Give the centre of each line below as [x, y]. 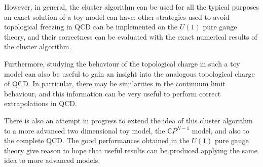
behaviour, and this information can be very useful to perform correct [112, 93]
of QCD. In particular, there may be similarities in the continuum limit [115, 83]
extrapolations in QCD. [41, 103]
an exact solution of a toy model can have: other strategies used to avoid [117, 16]
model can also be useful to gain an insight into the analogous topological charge [129, 73]
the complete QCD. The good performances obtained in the [97, 140]
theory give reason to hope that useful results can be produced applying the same [131, 150]
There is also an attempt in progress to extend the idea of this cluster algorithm [128, 120]
